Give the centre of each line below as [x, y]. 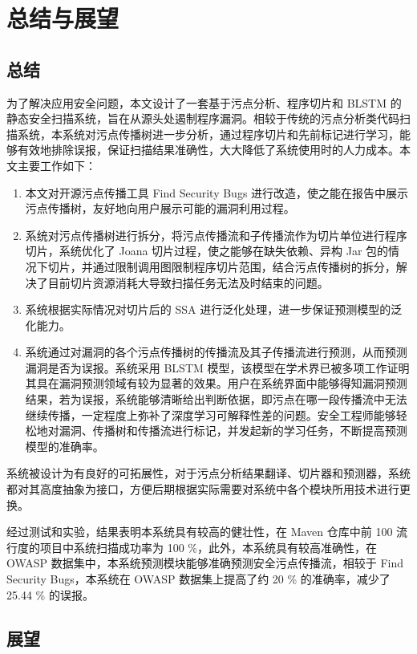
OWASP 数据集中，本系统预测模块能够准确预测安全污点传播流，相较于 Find [205, 563]
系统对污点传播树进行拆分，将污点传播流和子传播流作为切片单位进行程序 [216, 235]
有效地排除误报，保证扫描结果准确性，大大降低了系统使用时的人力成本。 [208, 150]
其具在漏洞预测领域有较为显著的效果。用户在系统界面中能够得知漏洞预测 [216, 383]
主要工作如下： [57, 165]
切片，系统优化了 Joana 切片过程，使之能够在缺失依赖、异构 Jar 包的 [207, 251]
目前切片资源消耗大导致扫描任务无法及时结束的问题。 [188, 282]
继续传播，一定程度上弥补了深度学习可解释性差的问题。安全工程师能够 [211, 414]
